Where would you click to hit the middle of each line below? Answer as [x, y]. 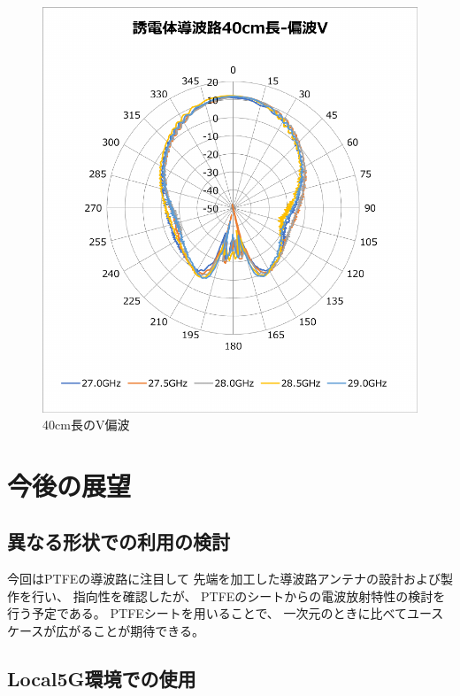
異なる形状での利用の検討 [119, 541]
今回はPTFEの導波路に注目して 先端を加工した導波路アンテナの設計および [224, 579]
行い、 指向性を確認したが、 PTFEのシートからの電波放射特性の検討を [238, 595]
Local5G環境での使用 [102, 679]
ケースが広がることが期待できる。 [106, 631]
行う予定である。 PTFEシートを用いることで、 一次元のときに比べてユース [226, 613]
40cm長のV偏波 [86, 425]
